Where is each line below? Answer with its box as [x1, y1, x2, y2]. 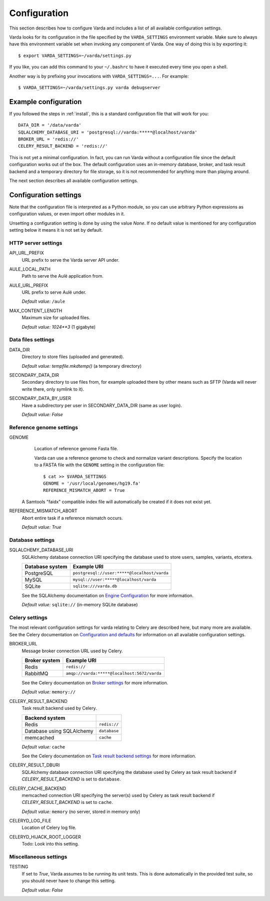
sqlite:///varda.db [72, 583, 117, 589]
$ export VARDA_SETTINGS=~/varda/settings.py [18, 53, 132, 59]
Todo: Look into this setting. [21, 841, 79, 847]
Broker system [24, 657, 60, 664]
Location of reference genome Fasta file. [34, 446, 118, 452]
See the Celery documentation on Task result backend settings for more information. [21, 753, 196, 759]
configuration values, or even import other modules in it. [9, 211, 125, 217]
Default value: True [21, 524, 61, 530]
